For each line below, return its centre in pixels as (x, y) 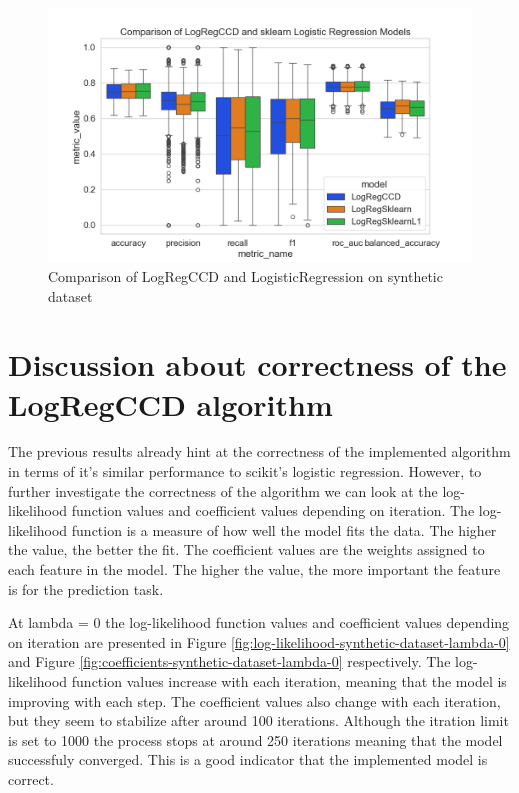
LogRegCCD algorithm (170, 403)
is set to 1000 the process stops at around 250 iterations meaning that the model (255, 739)
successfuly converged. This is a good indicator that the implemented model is (248, 759)
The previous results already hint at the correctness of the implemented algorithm (259, 451)
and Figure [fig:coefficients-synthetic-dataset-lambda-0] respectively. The (229, 661)
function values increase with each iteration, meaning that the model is (289, 681)
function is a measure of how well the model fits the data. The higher (284, 529)
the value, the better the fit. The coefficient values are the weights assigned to (246, 549)
